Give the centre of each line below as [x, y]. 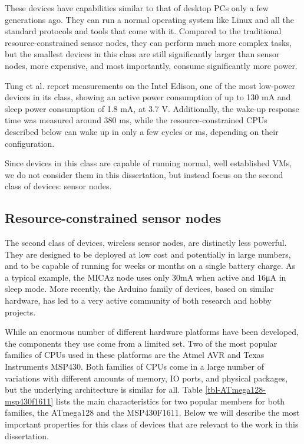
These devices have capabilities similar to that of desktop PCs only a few [137, 8]
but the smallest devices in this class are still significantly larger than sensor [142, 54]
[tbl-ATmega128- [235, 389]
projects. [20, 312]
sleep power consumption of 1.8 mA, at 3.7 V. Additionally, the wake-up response [152, 108]
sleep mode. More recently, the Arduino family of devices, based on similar [140, 289]
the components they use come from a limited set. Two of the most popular [141, 343]
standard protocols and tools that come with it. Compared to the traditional [143, 31]
